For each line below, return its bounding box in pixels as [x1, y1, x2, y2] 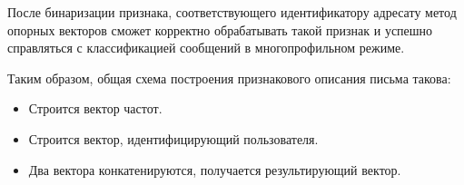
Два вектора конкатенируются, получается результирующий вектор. [28, 160, 401, 179]
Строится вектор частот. [28, 99, 163, 118]
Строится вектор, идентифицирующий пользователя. [28, 129, 319, 148]
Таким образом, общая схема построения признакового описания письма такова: [7, 68, 451, 87]
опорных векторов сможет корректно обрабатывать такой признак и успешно [7, 20, 433, 39]
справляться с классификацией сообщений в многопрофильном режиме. [7, 38, 405, 57]
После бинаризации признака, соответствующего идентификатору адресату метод [7, 3, 457, 21]
